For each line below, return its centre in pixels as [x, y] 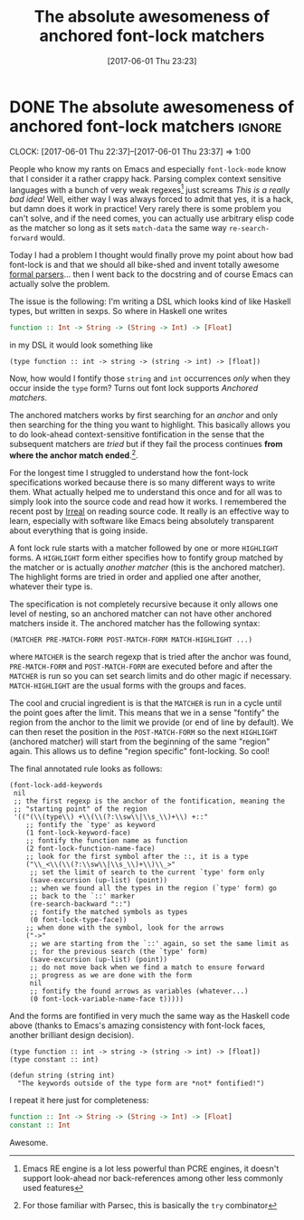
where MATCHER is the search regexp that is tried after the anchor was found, [150, 656]
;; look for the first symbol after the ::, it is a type [137, 856]
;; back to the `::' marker [82, 896]
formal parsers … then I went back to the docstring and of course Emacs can [152, 274]
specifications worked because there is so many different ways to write [142, 482]
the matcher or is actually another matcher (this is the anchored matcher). [147, 567]
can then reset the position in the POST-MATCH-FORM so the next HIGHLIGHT [143, 731]
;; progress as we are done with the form [111, 975]
